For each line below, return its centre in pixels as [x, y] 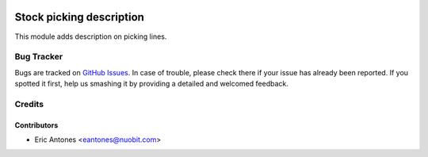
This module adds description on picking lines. [91, 36]
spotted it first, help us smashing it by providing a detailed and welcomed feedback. [151, 84]
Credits [29, 104]
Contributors [36, 125]
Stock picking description [79, 17]
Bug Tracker [39, 57]
